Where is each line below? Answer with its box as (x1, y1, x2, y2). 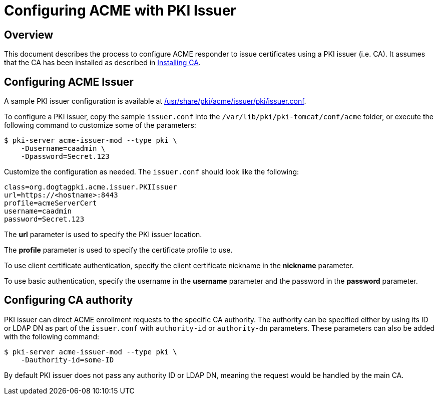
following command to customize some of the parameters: (4, 121, 196, 130)
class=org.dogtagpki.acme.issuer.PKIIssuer (4, 183, 177, 191)
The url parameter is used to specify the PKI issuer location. (4, 230, 202, 239)
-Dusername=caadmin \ (21, 144, 106, 153)
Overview (4, 28, 54, 41)
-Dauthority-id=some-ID (21, 355, 114, 364)
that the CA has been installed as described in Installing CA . (4, 58, 201, 67)
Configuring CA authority (4, 294, 133, 307)
